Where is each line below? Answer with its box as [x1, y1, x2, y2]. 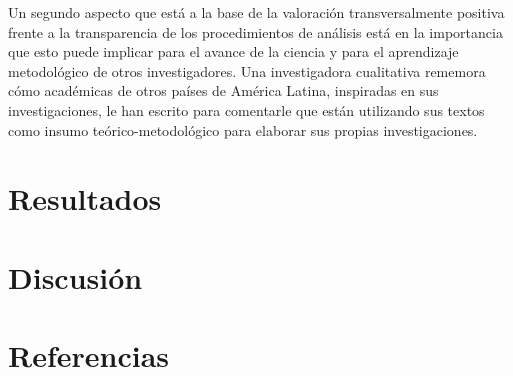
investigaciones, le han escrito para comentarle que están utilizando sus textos [8, 99, 485, 120]
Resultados [8, 178, 162, 219]
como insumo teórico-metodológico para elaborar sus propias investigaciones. [8, 119, 478, 140]
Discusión [8, 256, 143, 297]
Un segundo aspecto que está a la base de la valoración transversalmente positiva [8, 2, 505, 22]
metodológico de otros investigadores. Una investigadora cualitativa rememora [8, 60, 486, 81]
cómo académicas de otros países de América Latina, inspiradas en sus [8, 80, 439, 101]
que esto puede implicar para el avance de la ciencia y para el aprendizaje [8, 41, 459, 62]
